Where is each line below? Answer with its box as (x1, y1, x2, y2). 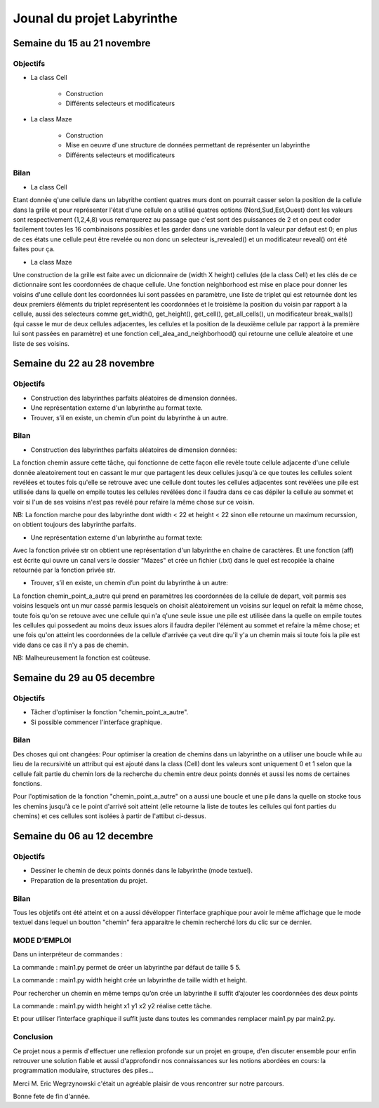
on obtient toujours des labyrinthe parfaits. (13, 520, 136, 529)
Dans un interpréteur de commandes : (13, 950, 123, 959)
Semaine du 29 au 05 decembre (13, 672, 155, 683)
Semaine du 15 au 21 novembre (13, 37, 151, 49)
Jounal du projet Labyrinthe (13, 11, 178, 26)
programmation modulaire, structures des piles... (13, 1067, 154, 1075)
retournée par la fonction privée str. (13, 566, 116, 575)
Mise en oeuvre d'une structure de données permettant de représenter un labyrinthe (65, 141, 310, 149)
